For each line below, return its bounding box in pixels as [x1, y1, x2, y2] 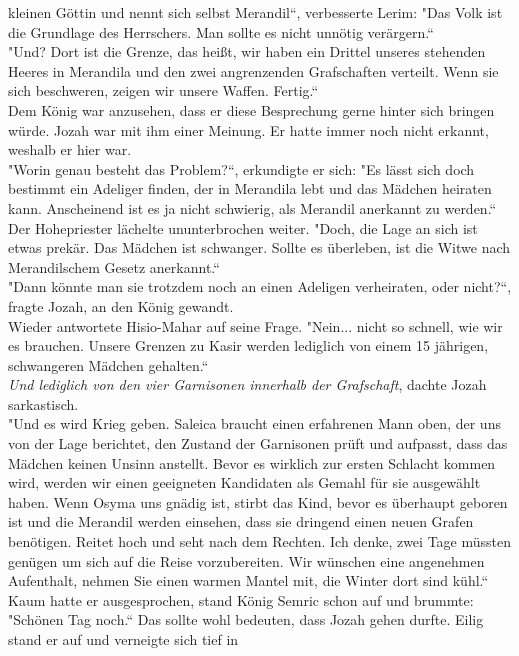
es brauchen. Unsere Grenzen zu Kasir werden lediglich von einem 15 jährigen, [8, 335, 489, 356]
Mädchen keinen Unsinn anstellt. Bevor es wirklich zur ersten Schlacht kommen [8, 452, 496, 473]
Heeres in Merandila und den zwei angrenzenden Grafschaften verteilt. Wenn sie [8, 60, 499, 81]
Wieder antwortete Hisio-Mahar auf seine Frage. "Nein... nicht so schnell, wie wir [8, 315, 503, 336]
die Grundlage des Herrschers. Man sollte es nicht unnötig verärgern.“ [8, 21, 434, 42]
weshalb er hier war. [8, 139, 132, 160]
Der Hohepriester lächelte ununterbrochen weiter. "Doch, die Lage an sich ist [8, 217, 478, 238]
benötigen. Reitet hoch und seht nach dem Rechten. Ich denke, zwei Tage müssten [8, 531, 511, 552]
